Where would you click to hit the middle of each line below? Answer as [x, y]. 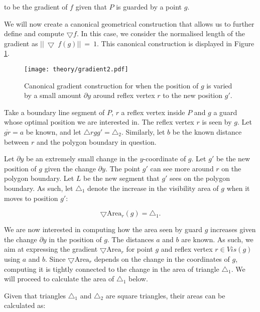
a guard [225, 112]
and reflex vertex [187, 249]
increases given [233, 229]
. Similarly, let [143, 132]
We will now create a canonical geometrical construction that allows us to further [129, 23]
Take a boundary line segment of [54, 112]
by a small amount [53, 95]
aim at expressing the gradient [51, 249]
